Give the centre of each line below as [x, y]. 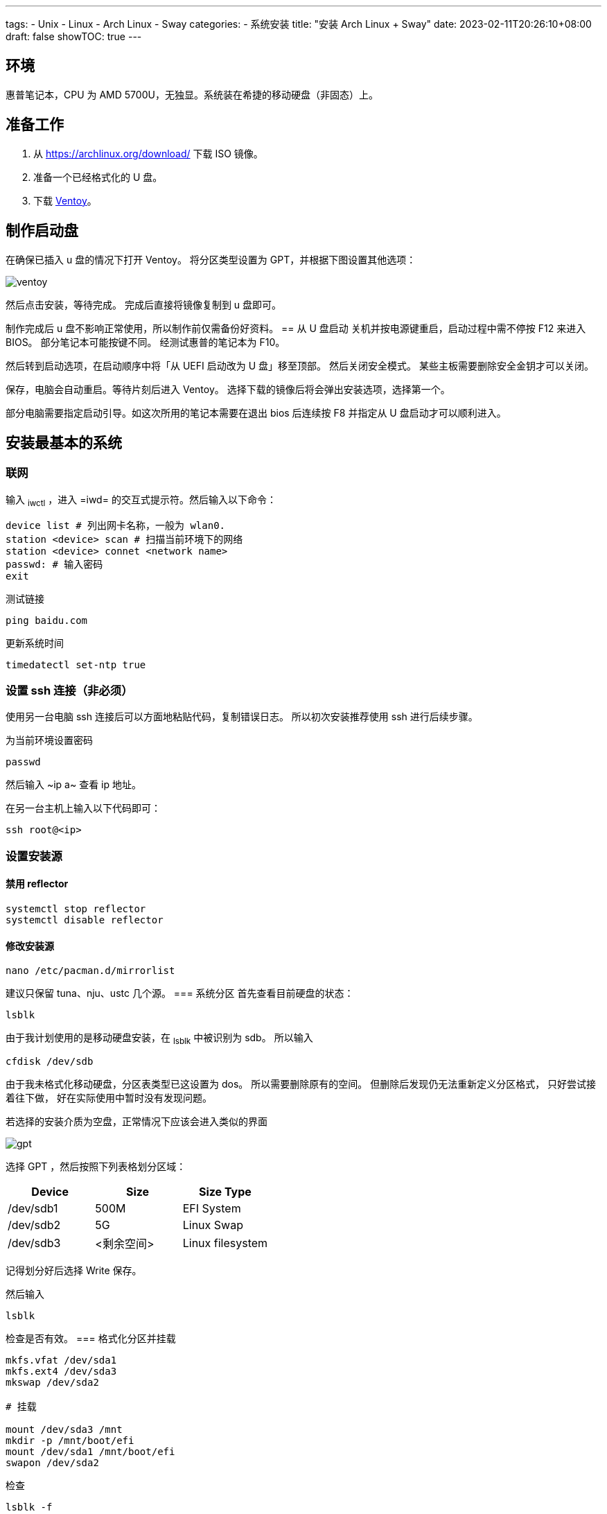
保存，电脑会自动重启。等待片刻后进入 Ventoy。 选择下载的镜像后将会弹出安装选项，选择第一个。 [228, 389]
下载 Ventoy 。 [65, 200]
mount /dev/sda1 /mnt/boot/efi [90, 1451]
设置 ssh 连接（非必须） [69, 690]
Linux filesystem [225, 1243]
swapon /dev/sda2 [52, 1462]
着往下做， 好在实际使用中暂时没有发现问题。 [109, 1097]
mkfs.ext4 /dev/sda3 [61, 1371]
